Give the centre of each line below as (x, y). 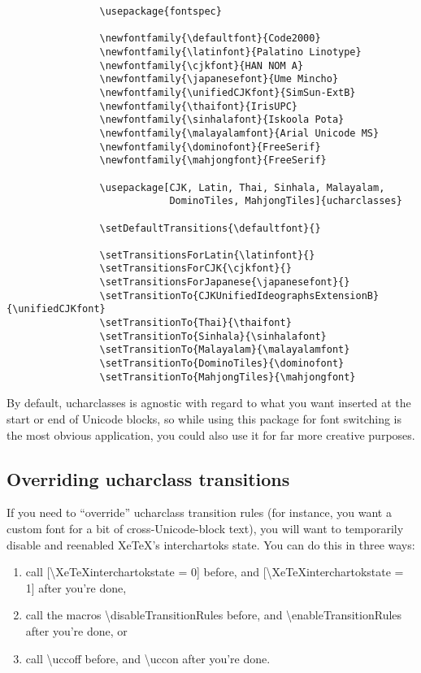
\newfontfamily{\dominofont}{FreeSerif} (210, 147)
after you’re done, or (76, 630)
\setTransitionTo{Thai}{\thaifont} (195, 323)
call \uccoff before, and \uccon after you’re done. (148, 658)
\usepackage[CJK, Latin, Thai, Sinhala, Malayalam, (242, 187)
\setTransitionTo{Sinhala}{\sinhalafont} (213, 336)
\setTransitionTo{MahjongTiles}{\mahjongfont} (228, 377)
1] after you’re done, (76, 587)
